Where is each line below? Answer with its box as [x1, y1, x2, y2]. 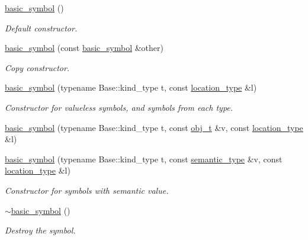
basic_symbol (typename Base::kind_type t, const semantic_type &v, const [5, 152, 283, 165]
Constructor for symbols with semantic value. [5, 184, 169, 196]
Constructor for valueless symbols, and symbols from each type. [5, 101, 233, 113]
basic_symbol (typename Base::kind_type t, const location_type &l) [5, 81, 257, 94]
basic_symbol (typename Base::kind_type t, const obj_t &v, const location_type [5, 121, 303, 133]
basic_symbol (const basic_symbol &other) [5, 41, 163, 54]
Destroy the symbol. [5, 224, 76, 236]
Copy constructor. [5, 61, 70, 73]
